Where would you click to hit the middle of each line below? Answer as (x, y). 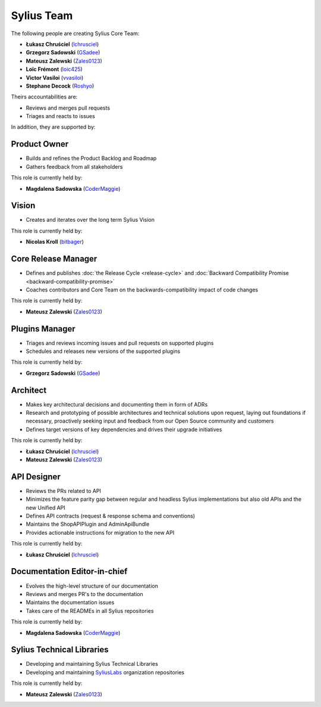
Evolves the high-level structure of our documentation (92, 586)
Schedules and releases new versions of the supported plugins (103, 351)
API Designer (36, 477)
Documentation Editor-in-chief (69, 571)
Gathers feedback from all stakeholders (74, 166)
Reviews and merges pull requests (68, 108)
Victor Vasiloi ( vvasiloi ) (55, 77)
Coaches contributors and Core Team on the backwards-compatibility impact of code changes (142, 290)
